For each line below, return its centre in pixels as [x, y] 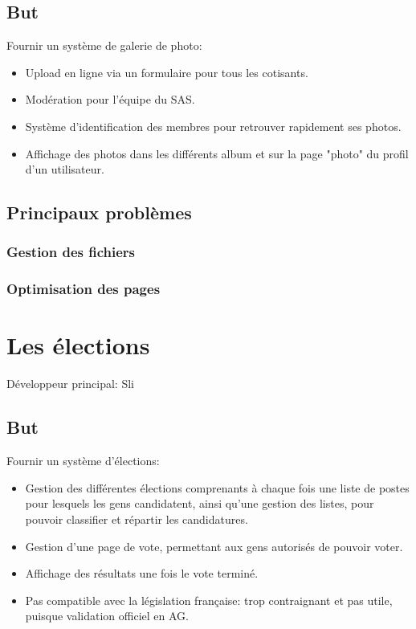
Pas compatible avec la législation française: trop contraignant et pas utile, [209, 600]
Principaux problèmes [99, 212]
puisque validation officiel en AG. [107, 616]
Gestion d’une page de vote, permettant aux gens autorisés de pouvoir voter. [214, 546]
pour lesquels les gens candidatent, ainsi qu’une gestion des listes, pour [200, 503]
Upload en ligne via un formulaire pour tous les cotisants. [167, 72]
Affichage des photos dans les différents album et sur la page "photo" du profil [217, 153]
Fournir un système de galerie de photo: [104, 45]
